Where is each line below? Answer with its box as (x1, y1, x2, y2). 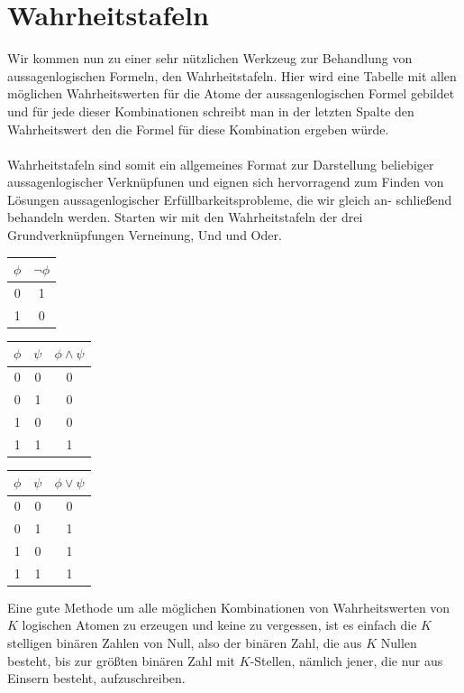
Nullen (380, 633, 417, 652)
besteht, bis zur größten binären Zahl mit (7, 651, 236, 670)
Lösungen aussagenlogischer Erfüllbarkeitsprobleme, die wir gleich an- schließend (7, 189, 452, 208)
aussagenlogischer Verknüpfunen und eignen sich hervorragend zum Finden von (7, 172, 444, 191)
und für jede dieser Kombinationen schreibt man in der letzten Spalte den (7, 101, 414, 120)
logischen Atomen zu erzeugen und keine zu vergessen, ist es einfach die (22, 615, 417, 634)
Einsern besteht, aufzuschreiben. (7, 669, 186, 688)
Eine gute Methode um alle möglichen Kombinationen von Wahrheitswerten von (7, 597, 450, 616)
